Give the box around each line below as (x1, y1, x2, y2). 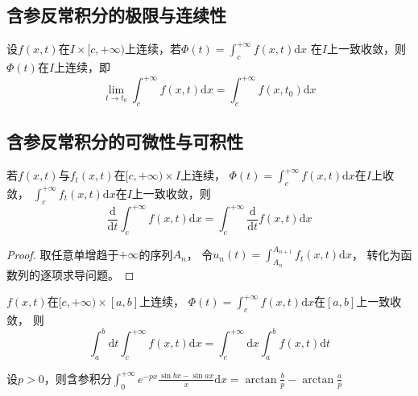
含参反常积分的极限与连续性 (6, 2, 226, 27)
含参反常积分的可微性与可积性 (6, 129, 243, 154)
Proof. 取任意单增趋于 (6, 245, 119, 262)
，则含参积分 (43, 369, 112, 386)
